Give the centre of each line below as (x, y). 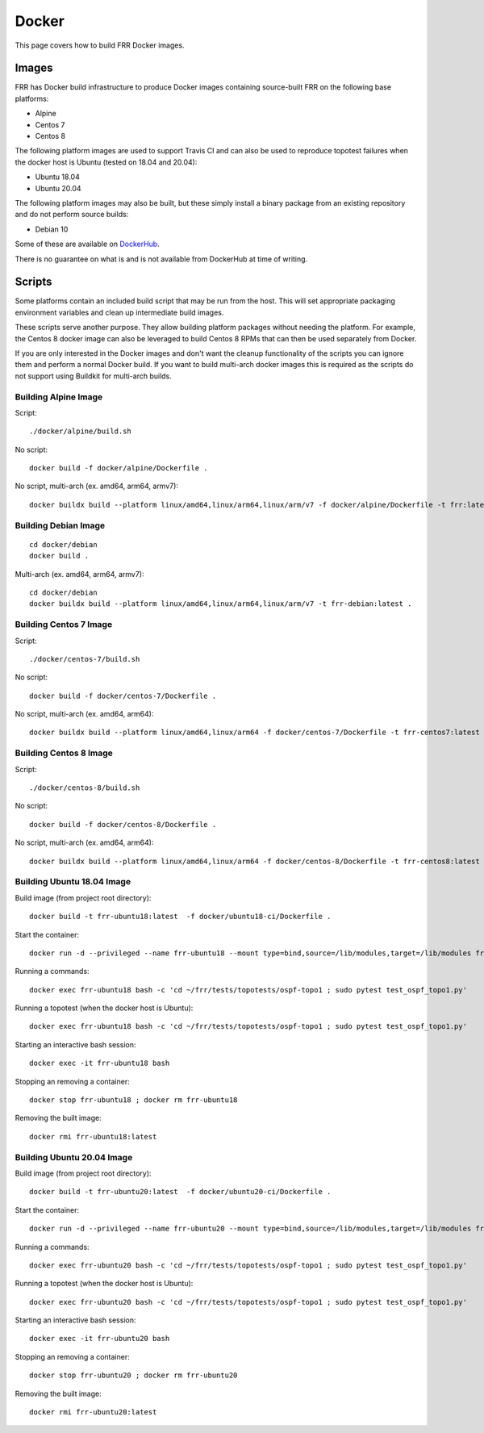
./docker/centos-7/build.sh (85, 659)
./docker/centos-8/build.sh (85, 788)
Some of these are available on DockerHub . (88, 244)
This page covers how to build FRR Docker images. (100, 45)
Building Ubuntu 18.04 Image (73, 882)
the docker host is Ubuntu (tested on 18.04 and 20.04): (106, 162)
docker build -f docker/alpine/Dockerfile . (119, 468)
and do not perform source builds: (72, 215)
